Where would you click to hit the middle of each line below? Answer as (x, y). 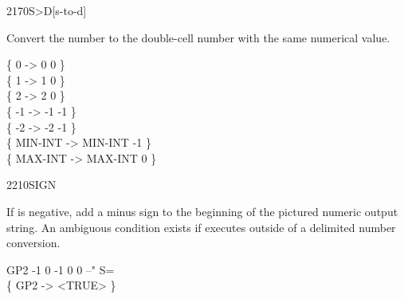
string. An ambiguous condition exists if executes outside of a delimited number (201, 227)
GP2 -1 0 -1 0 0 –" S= (61, 269)
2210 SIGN (31, 185)
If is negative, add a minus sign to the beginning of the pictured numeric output (202, 211)
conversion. (33, 243)
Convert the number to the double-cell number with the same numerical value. (198, 37)
